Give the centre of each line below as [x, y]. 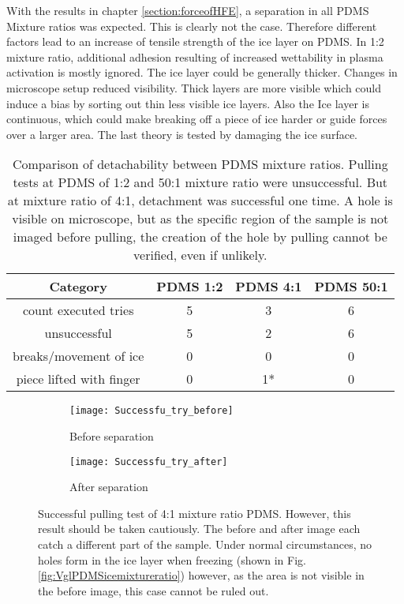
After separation [109, 487]
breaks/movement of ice [79, 356]
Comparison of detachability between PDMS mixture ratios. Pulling [200, 164]
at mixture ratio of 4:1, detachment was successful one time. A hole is [200, 201]
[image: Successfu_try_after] [149, 461]
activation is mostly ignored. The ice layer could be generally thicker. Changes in [202, 72]
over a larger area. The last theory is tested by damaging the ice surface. [182, 134]
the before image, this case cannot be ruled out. [153, 590]
